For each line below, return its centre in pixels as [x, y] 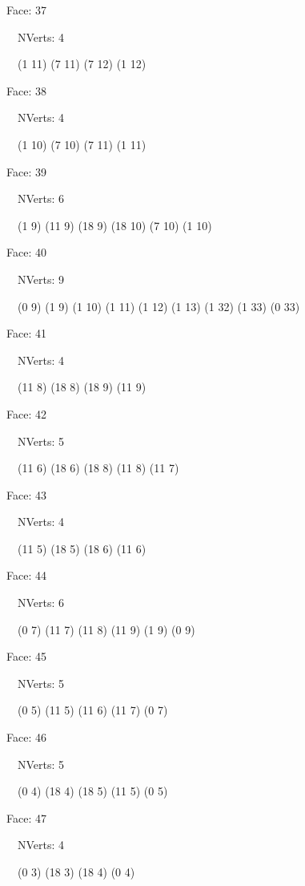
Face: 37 [26, 10]
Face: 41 [26, 333]
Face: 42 [26, 413]
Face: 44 [26, 575]
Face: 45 [26, 656]
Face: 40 [26, 252]
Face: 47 [26, 817]
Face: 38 [26, 90]
